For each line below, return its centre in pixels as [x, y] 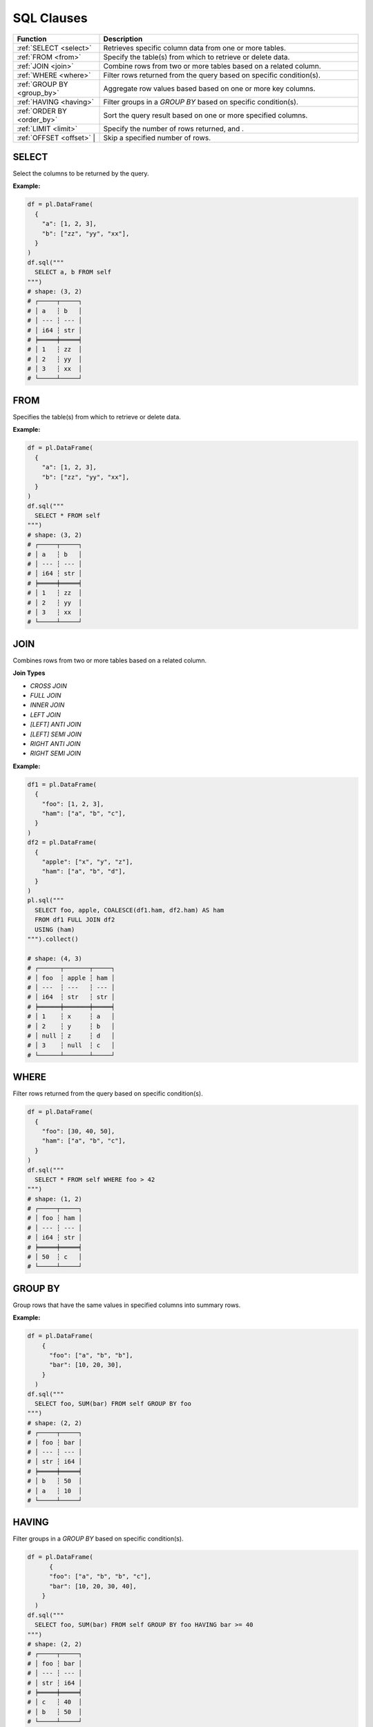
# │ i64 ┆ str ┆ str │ [71, 997]
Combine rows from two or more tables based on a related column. [212, 66]
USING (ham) [55, 929]
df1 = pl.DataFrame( [62, 784]
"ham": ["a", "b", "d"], [84, 871]
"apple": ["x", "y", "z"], [88, 861]
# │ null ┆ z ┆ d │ [71, 1036]
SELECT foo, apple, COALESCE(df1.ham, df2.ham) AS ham [130, 910]
